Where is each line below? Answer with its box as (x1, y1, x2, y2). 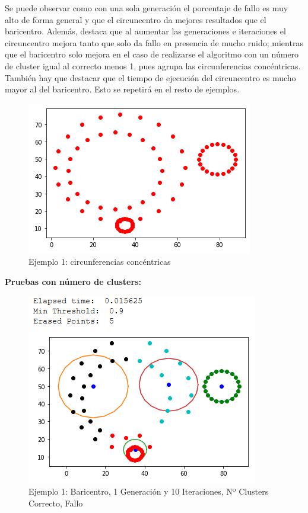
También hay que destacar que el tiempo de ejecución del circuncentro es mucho (5, 71, 296, 84)
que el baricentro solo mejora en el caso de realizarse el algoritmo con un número (5, 48, 299, 60)
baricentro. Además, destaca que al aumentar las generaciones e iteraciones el (5, 25, 286, 37)
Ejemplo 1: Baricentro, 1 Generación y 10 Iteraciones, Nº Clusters (28, 485, 269, 498)
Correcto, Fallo (28, 496, 83, 509)
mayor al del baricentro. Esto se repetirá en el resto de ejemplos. (5, 83, 240, 95)
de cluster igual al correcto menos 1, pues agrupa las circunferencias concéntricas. (5, 59, 301, 72)
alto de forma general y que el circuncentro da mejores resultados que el (5, 13, 266, 25)
